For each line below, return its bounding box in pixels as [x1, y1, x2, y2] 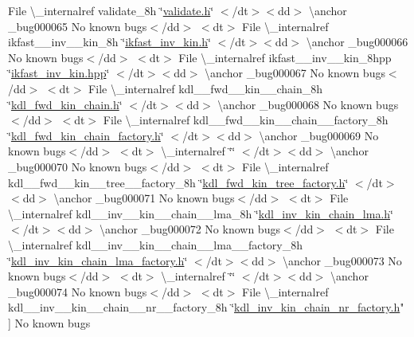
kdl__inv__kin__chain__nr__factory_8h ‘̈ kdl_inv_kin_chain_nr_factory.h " [8, 299, 404, 315]
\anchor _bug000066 [306, 33, 408, 50]
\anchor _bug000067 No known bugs [205, 65, 385, 81]
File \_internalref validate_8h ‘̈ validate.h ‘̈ [8, 2, 214, 18]
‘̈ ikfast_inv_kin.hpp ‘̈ [8, 65, 110, 81]
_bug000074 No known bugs [8, 283, 147, 300]
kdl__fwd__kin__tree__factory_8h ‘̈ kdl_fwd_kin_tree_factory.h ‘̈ [8, 174, 349, 190]
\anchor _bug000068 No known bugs [217, 96, 399, 112]
